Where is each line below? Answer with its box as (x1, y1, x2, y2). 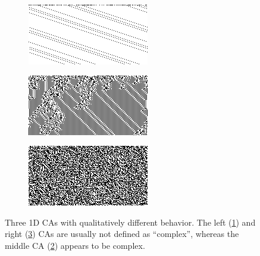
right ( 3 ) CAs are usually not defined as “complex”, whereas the (5, 227, 239, 240)
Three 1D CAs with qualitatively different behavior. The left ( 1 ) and (5, 216, 256, 228)
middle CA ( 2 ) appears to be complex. (5, 239, 145, 251)
